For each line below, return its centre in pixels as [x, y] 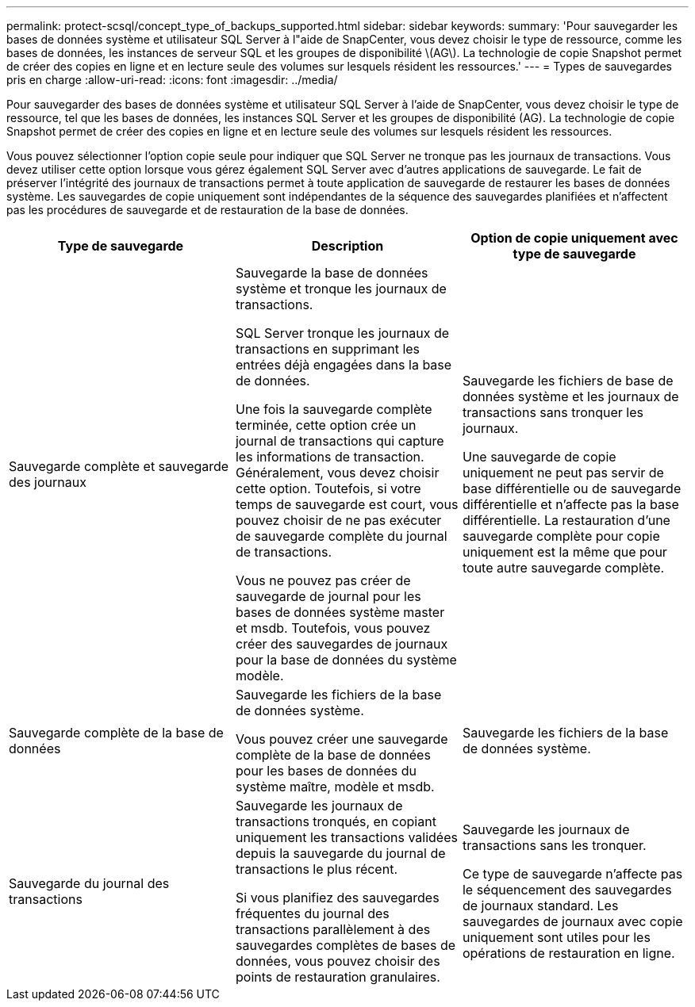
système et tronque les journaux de [341, 289]
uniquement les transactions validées [346, 837]
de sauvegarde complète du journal [341, 536]
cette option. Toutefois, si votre [328, 488]
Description [347, 246]
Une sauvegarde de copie [539, 457]
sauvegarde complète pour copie [561, 536]
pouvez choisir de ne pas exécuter [338, 520]
